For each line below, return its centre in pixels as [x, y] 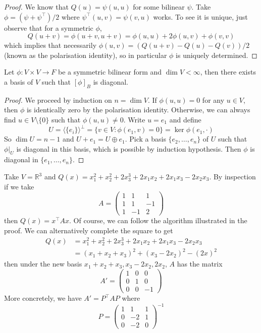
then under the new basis [43, 264]
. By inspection [232, 177]
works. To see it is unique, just [200, 16]
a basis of [19, 81]
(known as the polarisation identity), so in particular [86, 55]
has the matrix [200, 264]
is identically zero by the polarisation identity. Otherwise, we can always [138, 110]
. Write [134, 119]
